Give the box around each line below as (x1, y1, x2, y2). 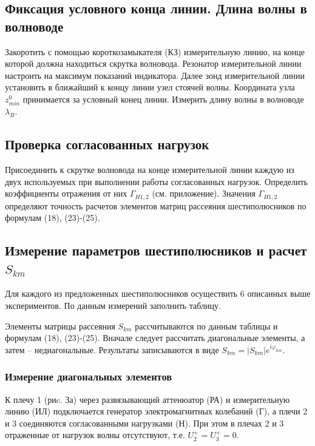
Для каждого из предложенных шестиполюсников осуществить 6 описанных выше (5, 287, 311, 300)
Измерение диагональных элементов (5, 369, 172, 384)
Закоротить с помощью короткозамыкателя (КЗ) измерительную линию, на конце (5, 45, 305, 58)
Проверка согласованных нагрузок (5, 135, 209, 154)
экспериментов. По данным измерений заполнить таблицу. (5, 299, 221, 311)
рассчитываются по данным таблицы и (135, 319, 278, 332)
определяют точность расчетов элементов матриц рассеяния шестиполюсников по (5, 199, 307, 212)
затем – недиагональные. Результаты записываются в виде (5, 343, 219, 356)
